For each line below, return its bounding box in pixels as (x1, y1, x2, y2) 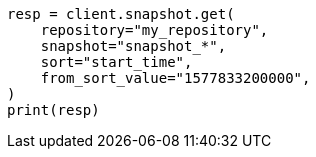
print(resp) (7, 102, 100, 118)
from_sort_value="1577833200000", (40, 70, 311, 86)
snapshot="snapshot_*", (40, 38, 227, 54)
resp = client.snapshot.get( (7, 6, 235, 22)
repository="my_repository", (40, 22, 269, 38)
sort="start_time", (40, 54, 193, 70)
